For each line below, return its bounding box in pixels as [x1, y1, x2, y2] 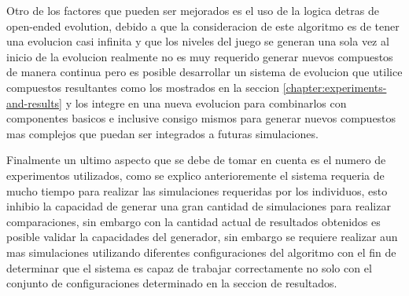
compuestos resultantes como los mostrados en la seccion [6, 79, 280, 95]
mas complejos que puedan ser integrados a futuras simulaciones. [6, 125, 319, 141]
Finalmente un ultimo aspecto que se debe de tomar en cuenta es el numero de [6, 152, 386, 168]
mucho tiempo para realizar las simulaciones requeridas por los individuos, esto [6, 182, 388, 199]
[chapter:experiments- [282, 79, 387, 95]
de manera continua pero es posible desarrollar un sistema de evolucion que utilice [6, 64, 403, 80]
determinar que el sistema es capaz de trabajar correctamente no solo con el [6, 259, 372, 276]
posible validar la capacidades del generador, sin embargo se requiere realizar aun [6, 228, 398, 245]
